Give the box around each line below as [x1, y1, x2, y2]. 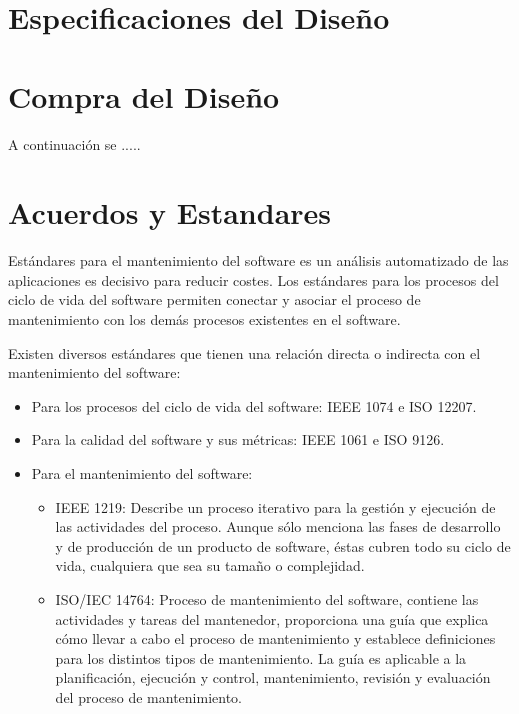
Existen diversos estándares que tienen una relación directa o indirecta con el [8, 342, 481, 363]
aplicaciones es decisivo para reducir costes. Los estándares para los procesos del [8, 269, 499, 290]
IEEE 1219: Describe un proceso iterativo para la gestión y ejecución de [55, 496, 496, 517]
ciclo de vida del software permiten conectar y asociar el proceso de [8, 289, 421, 310]
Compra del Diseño [8, 75, 280, 116]
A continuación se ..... [8, 133, 141, 154]
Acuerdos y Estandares [8, 192, 332, 233]
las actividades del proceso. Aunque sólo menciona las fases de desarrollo [55, 516, 501, 537]
